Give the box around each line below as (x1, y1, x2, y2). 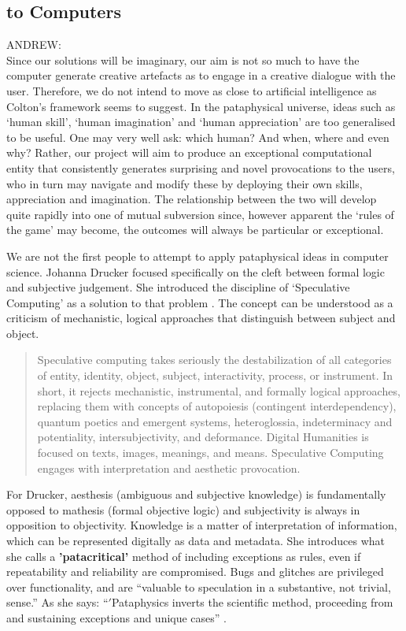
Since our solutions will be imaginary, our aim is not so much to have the (6, 51, 360, 68)
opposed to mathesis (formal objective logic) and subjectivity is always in (6, 501, 360, 518)
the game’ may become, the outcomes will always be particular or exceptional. (6, 221, 384, 238)
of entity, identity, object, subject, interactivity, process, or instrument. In (37, 367, 393, 384)
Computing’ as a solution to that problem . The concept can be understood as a (6, 294, 393, 310)
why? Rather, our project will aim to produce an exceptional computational (6, 144, 372, 161)
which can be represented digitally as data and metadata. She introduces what (6, 533, 386, 549)
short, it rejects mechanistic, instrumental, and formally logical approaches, (37, 382, 400, 399)
